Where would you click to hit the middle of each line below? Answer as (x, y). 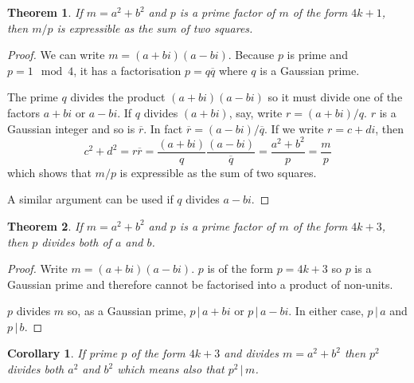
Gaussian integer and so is (71, 128)
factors (23, 112)
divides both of (76, 241)
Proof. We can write (56, 55)
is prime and (317, 55)
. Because (251, 55)
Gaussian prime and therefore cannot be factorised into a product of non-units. (200, 284)
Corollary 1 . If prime (62, 353)
